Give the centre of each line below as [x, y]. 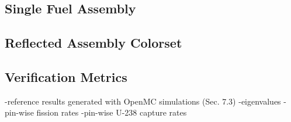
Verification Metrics [66, 76]
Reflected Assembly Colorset [93, 43]
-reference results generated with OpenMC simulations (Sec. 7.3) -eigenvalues [143, 101]
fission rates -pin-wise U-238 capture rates [112, 112]
